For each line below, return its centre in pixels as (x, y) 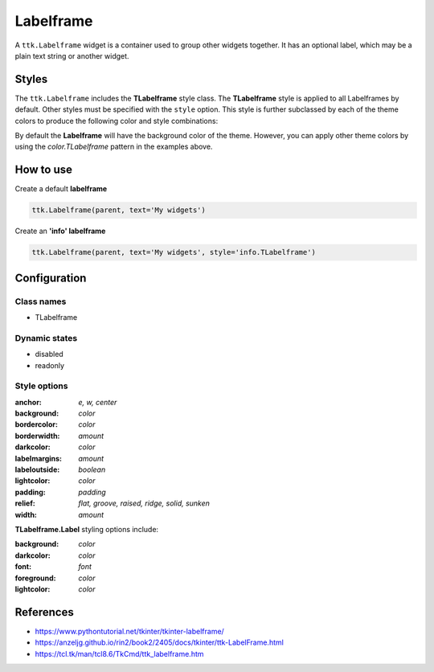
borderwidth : (37, 436)
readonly (49, 365)
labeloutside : (37, 469)
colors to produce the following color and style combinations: (117, 121)
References (44, 612)
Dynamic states (46, 338)
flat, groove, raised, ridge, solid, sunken (144, 503)
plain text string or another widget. (72, 55)
